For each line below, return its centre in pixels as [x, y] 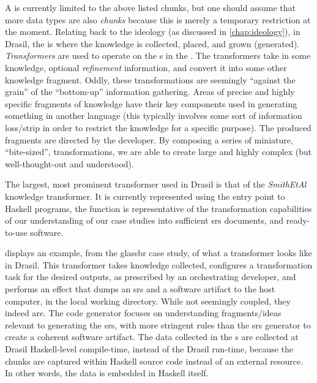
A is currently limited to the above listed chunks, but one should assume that [150, 7]
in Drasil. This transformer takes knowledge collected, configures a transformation [159, 264]
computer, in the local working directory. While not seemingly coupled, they [148, 301]
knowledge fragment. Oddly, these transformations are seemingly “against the [150, 79]
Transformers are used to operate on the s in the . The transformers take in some [158, 55]
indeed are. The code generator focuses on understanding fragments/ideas [143, 313]
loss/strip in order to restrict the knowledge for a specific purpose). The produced [158, 127]
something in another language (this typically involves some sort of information [154, 116]
